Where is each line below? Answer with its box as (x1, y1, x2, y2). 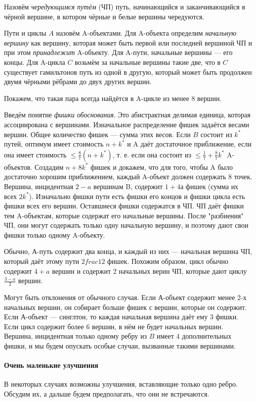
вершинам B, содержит (93, 181, 163, 191)
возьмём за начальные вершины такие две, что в (75, 56, 221, 67)
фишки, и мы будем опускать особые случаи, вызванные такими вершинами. (4, 341, 236, 351)
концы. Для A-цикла (4, 56, 65, 67)
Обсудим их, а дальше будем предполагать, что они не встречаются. (4, 389, 210, 399)
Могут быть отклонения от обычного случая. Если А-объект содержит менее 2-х (4, 292, 247, 302)
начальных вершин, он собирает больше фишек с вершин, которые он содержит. (4, 301, 247, 312)
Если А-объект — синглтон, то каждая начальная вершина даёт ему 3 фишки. (4, 311, 239, 322)
